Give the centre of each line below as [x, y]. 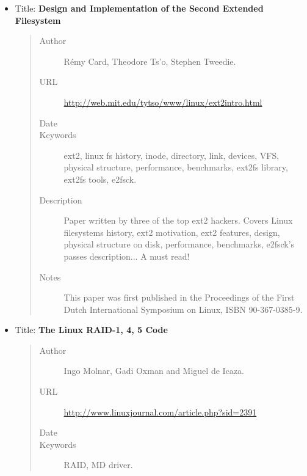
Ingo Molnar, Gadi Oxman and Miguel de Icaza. [154, 371]
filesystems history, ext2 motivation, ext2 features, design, [172, 232]
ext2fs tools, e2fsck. [100, 179]
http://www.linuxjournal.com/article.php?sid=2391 [160, 412]
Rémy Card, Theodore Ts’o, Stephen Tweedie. [150, 61]
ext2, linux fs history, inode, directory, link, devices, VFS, [172, 155]
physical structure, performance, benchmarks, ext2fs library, [176, 167]
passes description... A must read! [127, 256]
